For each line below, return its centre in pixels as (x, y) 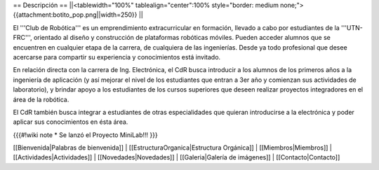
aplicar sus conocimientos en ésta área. (71, 122)
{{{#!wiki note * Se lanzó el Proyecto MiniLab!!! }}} (85, 135)
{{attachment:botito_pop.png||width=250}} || (78, 15)
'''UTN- (352, 27)
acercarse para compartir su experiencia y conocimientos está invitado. (117, 57)
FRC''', (22, 38)
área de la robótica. (41, 99)
